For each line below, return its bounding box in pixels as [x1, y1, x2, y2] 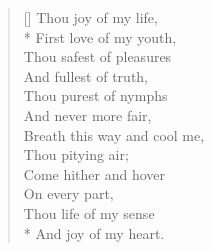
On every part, [23, 183, 114, 204]
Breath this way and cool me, [23, 124, 205, 145]
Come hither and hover [23, 163, 166, 184]
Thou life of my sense [23, 202, 155, 223]
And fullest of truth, [23, 65, 149, 86]
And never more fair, [23, 104, 152, 125]
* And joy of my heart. [23, 222, 165, 243]
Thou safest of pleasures [23, 46, 172, 67]
